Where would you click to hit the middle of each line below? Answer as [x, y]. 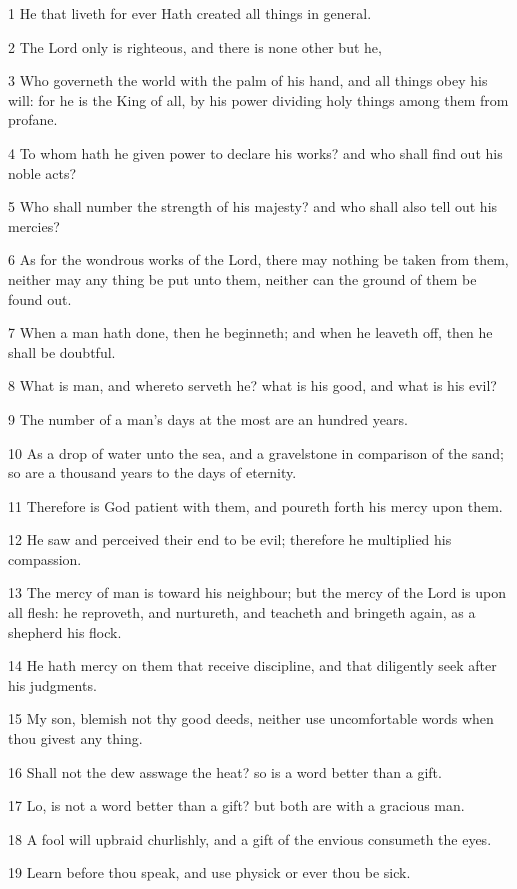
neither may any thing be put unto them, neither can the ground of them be [242, 278]
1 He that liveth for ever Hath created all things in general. [190, 13]
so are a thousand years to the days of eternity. [152, 472]
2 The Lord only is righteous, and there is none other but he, [195, 46]
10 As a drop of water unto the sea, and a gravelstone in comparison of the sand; [256, 452]
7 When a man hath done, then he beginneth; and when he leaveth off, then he [250, 332]
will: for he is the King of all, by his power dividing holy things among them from [258, 99]
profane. [33, 119]
